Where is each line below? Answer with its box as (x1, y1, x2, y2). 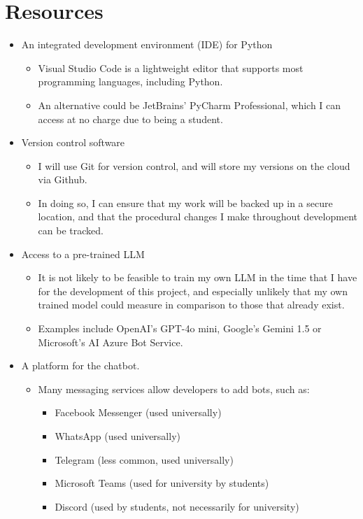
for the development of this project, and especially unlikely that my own (38, 283, 348, 298)
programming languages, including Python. (38, 74, 223, 89)
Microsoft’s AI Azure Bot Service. (38, 334, 183, 349)
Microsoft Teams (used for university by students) (55, 476, 269, 490)
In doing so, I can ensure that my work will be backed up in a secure (38, 195, 333, 210)
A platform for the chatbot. (21, 358, 140, 373)
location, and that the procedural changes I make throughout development (38, 209, 357, 224)
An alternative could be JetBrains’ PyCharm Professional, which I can (38, 97, 341, 112)
